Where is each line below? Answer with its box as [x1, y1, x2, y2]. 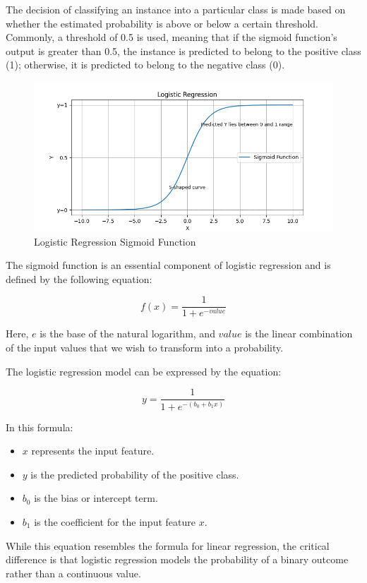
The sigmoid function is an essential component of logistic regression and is [6, 258, 331, 272]
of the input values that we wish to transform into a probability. [6, 340, 284, 354]
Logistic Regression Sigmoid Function [34, 234, 196, 248]
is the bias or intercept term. [34, 491, 158, 505]
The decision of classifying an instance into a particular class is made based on [6, 2, 346, 16]
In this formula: [6, 419, 73, 434]
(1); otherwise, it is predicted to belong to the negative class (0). [6, 57, 285, 72]
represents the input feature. [31, 443, 155, 458]
